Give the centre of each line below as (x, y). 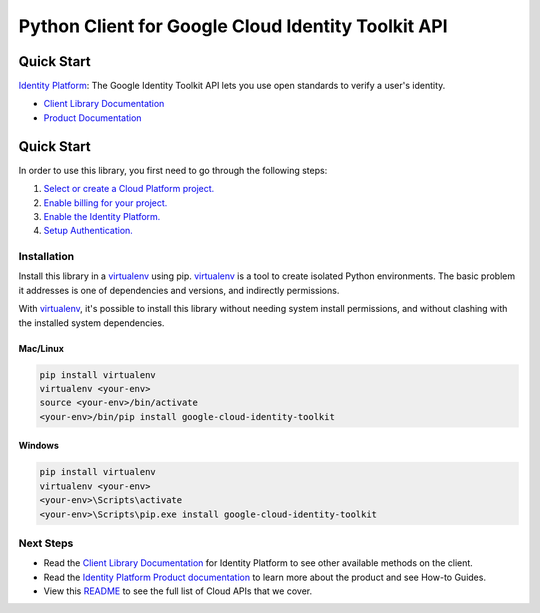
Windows (38, 446)
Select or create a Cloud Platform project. (129, 189)
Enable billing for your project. (105, 202)
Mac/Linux (41, 348)
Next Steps (46, 543)
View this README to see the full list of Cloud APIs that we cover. (178, 591)
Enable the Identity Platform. (102, 216)
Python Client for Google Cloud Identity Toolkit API (233, 26)
